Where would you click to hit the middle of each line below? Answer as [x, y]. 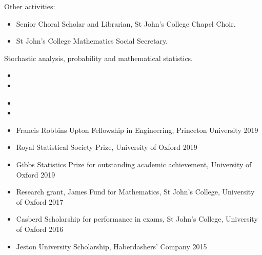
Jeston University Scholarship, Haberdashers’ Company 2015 [112, 246]
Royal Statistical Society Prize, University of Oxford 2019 [107, 147]
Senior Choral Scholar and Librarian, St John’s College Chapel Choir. [126, 23]
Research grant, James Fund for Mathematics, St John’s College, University [135, 192]
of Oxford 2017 [40, 201]
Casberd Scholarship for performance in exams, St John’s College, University [137, 219]
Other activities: [30, 6]
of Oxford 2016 [40, 229]
